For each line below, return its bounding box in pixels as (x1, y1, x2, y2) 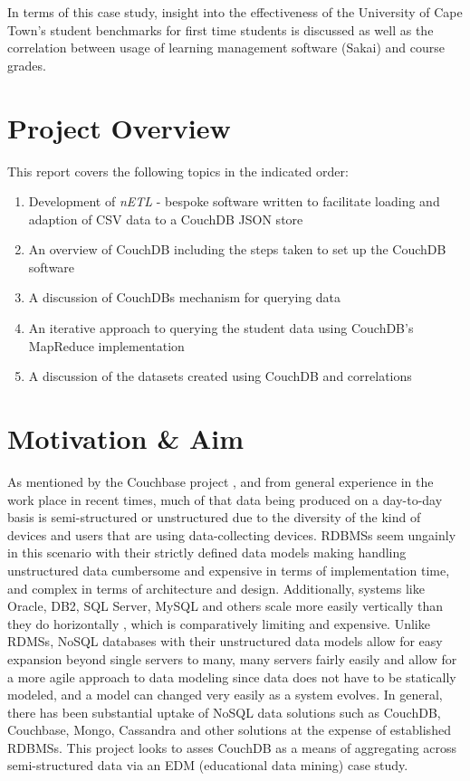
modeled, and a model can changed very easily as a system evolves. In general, (7, 685, 443, 704)
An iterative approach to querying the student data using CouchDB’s (28, 319, 414, 338)
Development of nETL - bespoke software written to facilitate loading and (28, 192, 440, 211)
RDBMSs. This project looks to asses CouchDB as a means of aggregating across (7, 738, 457, 757)
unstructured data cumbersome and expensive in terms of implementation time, (7, 560, 450, 579)
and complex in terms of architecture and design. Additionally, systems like (7, 578, 425, 597)
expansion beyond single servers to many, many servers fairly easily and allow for (7, 649, 457, 668)
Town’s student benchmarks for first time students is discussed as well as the (7, 20, 434, 39)
